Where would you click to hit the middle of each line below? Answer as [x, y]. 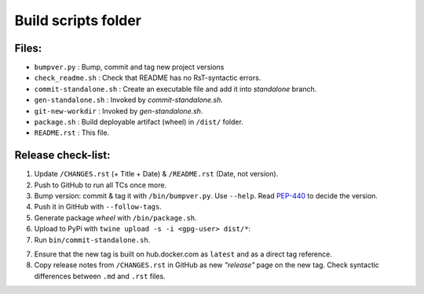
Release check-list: [62, 156]
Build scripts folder [78, 20]
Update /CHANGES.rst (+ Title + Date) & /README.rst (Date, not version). [156, 174]
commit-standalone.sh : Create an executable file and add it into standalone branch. [175, 89]
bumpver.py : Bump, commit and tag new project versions [129, 67]
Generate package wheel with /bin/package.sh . [115, 218]
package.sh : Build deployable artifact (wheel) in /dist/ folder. [139, 122]
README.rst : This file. [72, 132]
